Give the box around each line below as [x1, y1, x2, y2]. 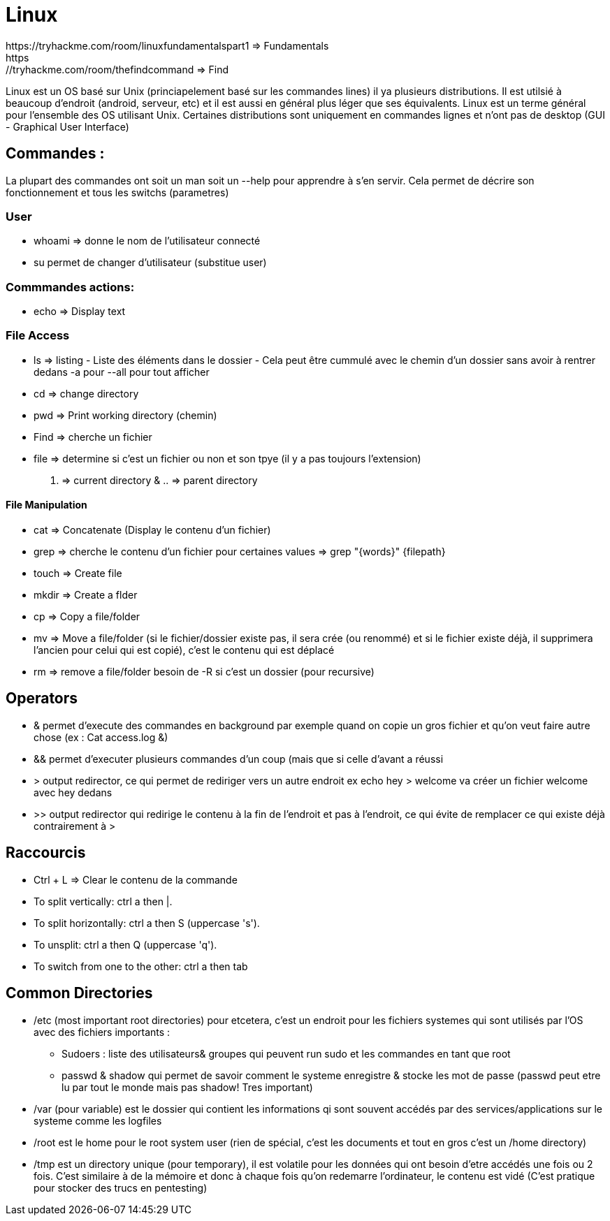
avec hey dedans [34, 786, 112, 798]
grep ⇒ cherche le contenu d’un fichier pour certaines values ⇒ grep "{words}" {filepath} [34, 546, 446, 558]
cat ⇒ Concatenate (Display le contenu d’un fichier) [34, 524, 271, 536]
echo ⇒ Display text [34, 305, 126, 318]
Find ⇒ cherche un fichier [34, 430, 152, 443]
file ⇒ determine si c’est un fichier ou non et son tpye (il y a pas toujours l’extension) [34, 452, 421, 465]
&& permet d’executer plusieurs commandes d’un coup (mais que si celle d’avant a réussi [34, 752, 444, 765]
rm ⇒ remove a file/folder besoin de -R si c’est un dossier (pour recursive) [34, 666, 375, 678]
